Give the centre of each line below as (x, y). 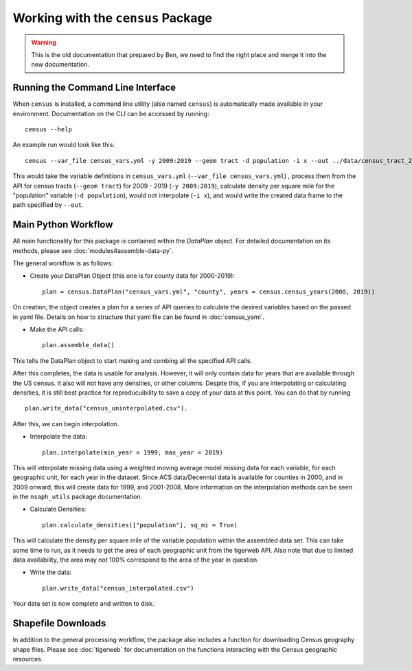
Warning (44, 42)
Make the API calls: (57, 329)
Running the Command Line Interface (94, 88)
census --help (48, 130)
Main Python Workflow (63, 224)
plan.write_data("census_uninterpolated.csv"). (106, 408)
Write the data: (51, 572)
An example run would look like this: (64, 145)
